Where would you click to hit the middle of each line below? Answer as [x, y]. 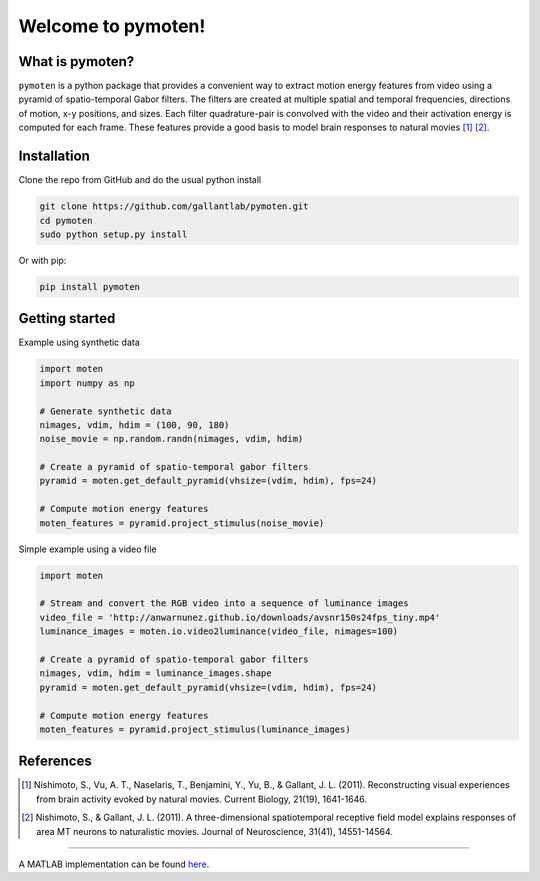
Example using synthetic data [79, 342]
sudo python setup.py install [113, 234]
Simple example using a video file [87, 549]
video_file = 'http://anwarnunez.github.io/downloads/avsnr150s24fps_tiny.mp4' [240, 617]
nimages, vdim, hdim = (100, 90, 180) [134, 424]
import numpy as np [87, 383]
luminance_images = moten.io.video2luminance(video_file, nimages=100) [219, 631]
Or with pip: [42, 260]
